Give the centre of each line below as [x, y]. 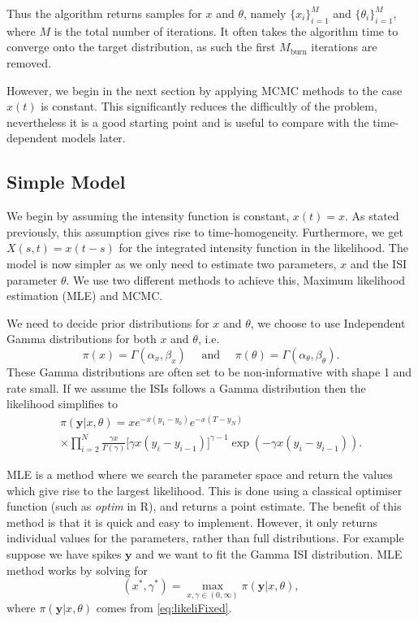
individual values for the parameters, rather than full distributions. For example [205, 538]
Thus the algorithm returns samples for [104, 13]
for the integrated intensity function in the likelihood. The [263, 248]
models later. [93, 138]
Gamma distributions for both [82, 339]
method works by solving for [78, 570]
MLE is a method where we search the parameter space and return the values [200, 474]
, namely [265, 13]
